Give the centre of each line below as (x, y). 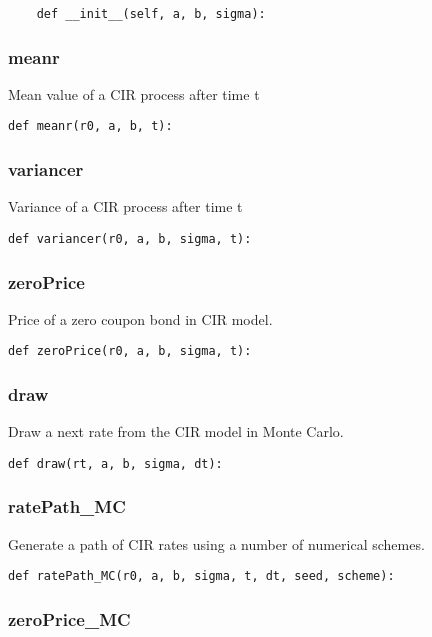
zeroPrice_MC (69, 618)
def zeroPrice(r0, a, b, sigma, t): (130, 351)
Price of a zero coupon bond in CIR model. (140, 318)
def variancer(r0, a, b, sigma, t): (130, 238)
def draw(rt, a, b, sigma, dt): (115, 463)
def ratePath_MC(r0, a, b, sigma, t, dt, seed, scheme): (201, 576)
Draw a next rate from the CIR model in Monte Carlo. (176, 431)
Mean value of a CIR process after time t (134, 93)
